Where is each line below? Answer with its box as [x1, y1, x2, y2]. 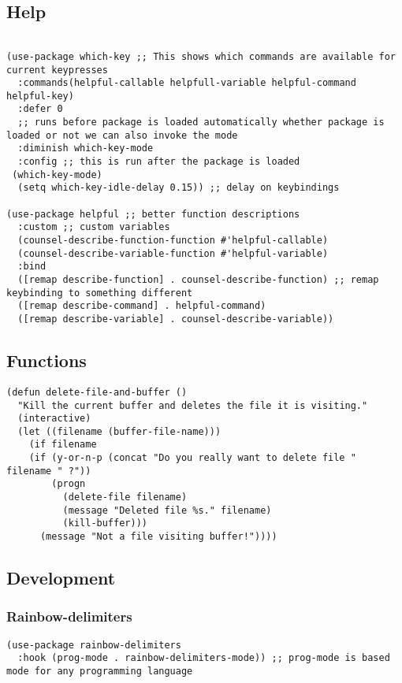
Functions [6, 348, 87, 373]
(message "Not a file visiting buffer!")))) [39, 531, 277, 543]
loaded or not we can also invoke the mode [6, 129, 238, 141]
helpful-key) [6, 90, 74, 102]
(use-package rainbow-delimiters [6, 639, 181, 651]
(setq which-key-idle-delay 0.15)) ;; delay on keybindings [17, 182, 340, 194]
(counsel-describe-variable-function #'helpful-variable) [17, 247, 329, 259]
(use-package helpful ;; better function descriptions [6, 208, 300, 220]
